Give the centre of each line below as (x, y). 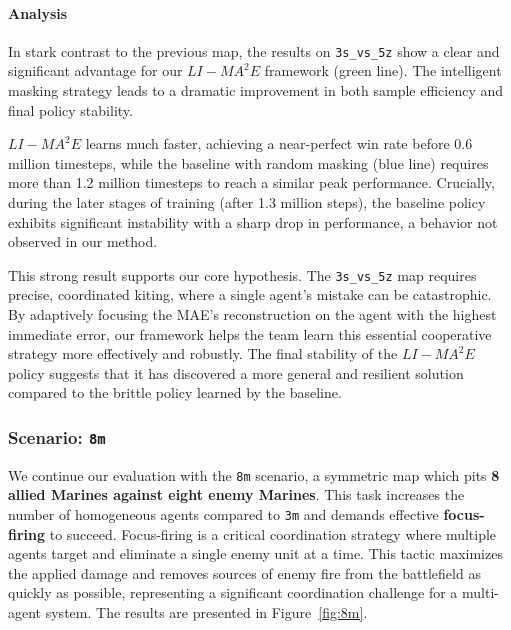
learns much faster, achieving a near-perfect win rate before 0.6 (279, 143)
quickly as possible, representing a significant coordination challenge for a (233, 592)
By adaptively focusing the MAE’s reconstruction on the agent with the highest (252, 314)
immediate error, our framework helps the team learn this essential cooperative (250, 333)
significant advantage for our (95, 70)
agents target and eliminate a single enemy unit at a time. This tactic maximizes (255, 553)
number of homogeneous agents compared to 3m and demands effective (223, 514)
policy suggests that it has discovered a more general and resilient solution (236, 372)
